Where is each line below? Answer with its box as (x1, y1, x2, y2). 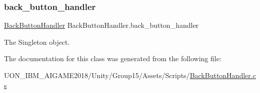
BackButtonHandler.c (189, 70, 256, 80)
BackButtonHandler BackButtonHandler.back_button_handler (4, 20, 199, 30)
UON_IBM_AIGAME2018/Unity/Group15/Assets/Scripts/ (4, 70, 190, 80)
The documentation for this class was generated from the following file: (4, 53, 221, 64)
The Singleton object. (4, 36, 70, 47)
